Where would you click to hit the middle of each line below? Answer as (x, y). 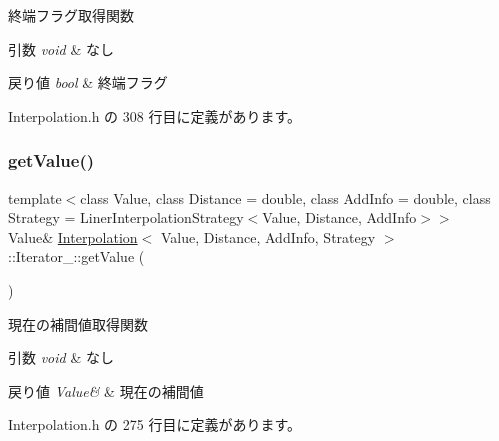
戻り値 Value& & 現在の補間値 (106, 390)
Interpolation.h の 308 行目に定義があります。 (155, 115)
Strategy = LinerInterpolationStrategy (126, 217)
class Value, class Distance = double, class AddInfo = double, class (285, 197)
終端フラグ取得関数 (71, 15)
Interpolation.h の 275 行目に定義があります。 (155, 424)
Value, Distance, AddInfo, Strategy (268, 236)
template (35, 197)
